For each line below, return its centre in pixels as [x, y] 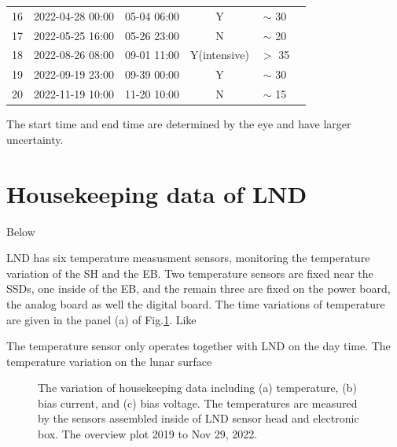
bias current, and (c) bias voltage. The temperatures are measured [198, 403]
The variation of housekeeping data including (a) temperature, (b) [197, 388]
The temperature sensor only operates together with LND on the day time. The [198, 346]
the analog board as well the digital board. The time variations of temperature [196, 303]
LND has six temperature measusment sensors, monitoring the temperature [188, 258]
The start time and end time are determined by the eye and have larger [179, 124]
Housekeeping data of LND [157, 193]
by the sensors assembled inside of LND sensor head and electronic [198, 418]
